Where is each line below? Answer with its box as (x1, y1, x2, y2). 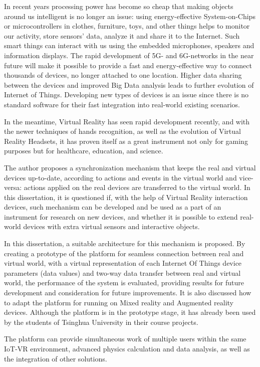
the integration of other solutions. (4, 353, 107, 363)
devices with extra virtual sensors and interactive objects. (23, 221, 200, 232)
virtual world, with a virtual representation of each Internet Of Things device (4, 258, 242, 268)
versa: (4, 182, 22, 193)
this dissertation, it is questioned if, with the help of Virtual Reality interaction (4, 192, 248, 202)
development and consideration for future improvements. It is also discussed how (4, 287, 251, 298)
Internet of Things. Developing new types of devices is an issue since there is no (4, 89, 249, 100)
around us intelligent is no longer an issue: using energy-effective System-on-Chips (4, 11, 255, 21)
